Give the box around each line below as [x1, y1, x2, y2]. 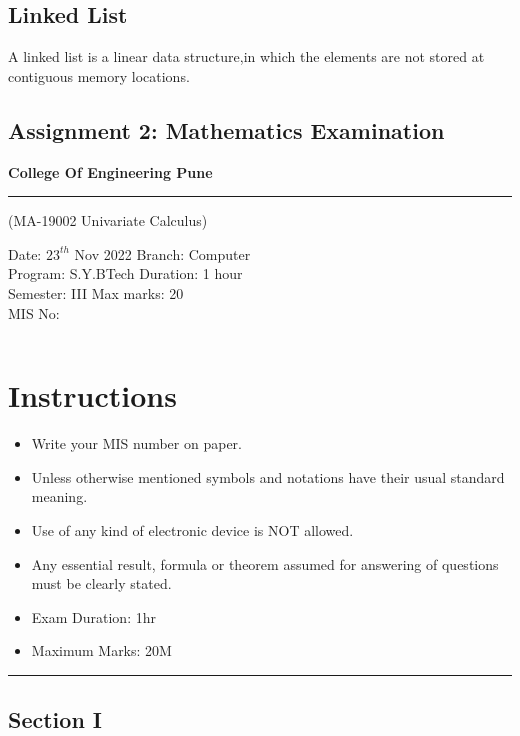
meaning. [31, 486, 88, 507]
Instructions [8, 375, 177, 416]
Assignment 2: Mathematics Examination [8, 114, 445, 145]
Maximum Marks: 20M [31, 640, 172, 661]
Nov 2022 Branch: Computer [74, 243, 251, 264]
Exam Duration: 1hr [31, 606, 156, 627]
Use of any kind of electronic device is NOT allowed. [31, 520, 354, 541]
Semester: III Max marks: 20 [8, 282, 184, 303]
